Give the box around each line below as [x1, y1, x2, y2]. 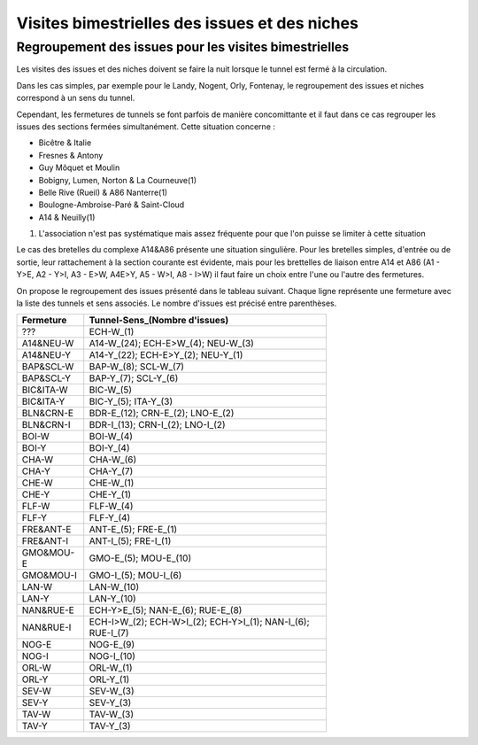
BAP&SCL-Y [21, 372, 71, 384]
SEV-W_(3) [89, 685, 135, 697]
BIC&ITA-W [21, 384, 68, 396]
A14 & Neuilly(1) [38, 212, 96, 222]
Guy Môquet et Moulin [38, 162, 120, 173]
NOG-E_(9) [89, 639, 135, 651]
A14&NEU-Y [21, 349, 71, 361]
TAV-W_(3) [89, 709, 135, 721]
